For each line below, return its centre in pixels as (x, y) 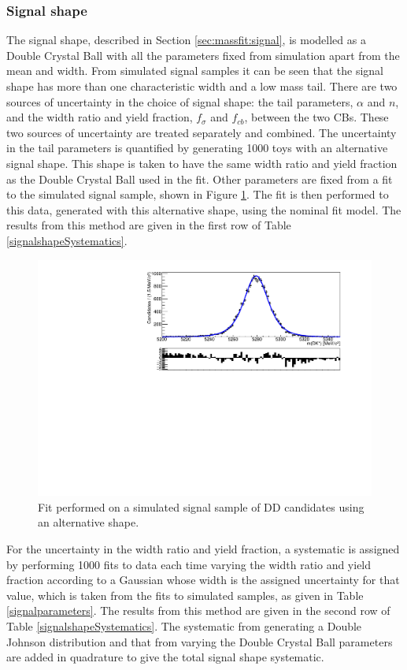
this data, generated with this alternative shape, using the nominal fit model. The (204, 209)
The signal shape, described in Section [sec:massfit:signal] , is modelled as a (186, 40)
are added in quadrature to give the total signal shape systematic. (165, 657)
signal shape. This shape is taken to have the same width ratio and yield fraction (202, 163)
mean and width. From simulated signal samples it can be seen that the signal (195, 71)
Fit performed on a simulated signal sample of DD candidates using (201, 506)
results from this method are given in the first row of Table (149, 225)
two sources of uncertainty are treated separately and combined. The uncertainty (202, 132)
